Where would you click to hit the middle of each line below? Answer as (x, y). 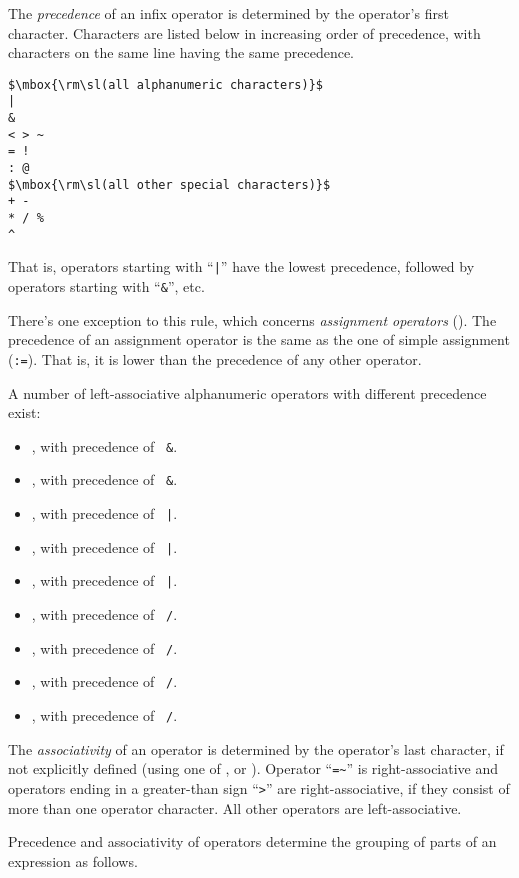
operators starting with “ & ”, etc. (106, 286)
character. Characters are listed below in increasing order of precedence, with (244, 32)
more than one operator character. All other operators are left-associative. (235, 807)
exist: (24, 412)
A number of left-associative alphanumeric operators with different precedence (247, 392)
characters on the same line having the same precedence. (181, 52)
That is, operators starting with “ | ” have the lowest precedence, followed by (241, 266)
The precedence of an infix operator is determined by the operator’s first (228, 13)
